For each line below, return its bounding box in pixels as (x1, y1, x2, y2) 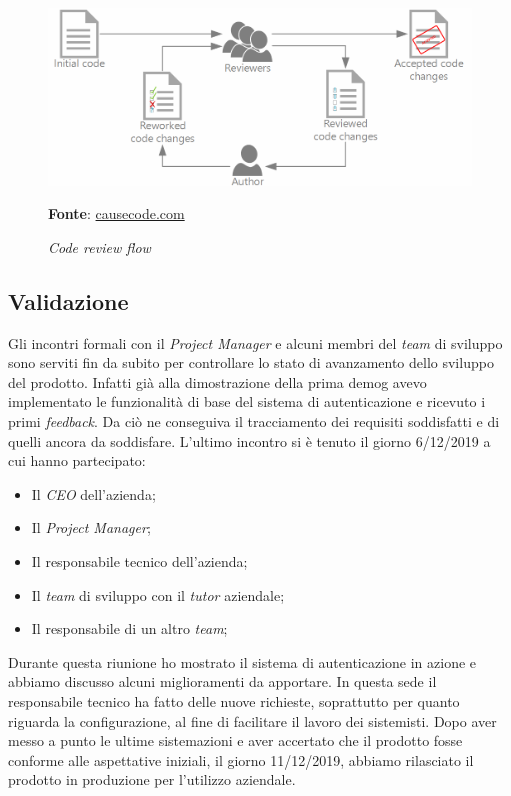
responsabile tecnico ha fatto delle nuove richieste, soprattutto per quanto (8, 690, 460, 711)
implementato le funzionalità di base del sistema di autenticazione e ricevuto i (8, 391, 486, 412)
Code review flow (48, 236, 151, 257)
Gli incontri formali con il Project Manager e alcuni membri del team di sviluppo (8, 332, 503, 353)
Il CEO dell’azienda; (31, 483, 156, 504)
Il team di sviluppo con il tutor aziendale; (31, 584, 285, 605)
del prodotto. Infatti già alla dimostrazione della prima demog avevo (8, 371, 427, 392)
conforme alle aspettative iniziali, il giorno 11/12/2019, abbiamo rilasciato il (8, 749, 474, 770)
